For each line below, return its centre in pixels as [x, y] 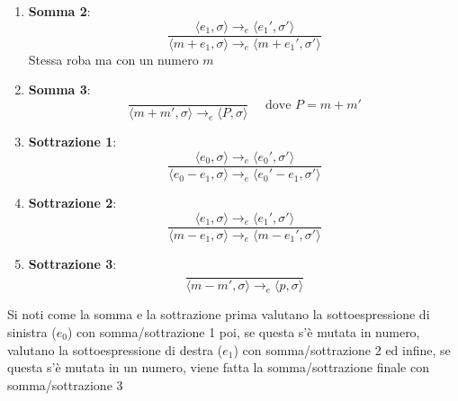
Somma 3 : [59, 89]
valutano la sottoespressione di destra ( [115, 349]
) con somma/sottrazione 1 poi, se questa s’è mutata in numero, [243, 332]
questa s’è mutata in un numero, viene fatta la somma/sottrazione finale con [218, 367]
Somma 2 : [59, 11]
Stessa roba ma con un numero [113, 59]
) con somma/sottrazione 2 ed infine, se [342, 349]
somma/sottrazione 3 [65, 384]
